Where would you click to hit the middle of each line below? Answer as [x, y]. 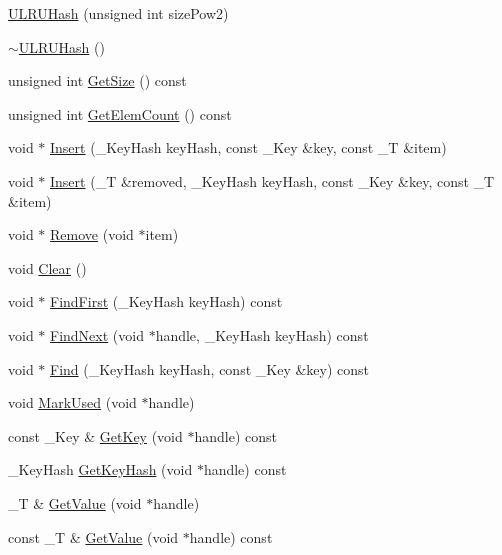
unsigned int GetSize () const [97, 80]
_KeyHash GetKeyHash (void [100, 469]
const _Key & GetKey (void [95, 435]
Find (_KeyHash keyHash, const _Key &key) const [210, 368]
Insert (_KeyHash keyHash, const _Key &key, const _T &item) [248, 147]
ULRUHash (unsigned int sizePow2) [118, 13]
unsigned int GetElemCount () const [120, 113]
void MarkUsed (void [72, 402]
